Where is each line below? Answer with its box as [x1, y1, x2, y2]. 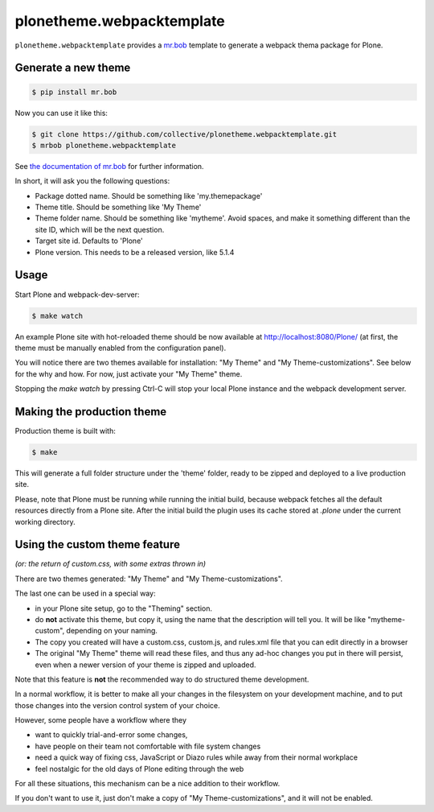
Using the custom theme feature [14, 538, 181, 551]
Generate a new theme [14, 61, 131, 75]
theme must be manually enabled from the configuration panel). [14, 343, 227, 352]
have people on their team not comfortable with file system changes [35, 741, 261, 751]
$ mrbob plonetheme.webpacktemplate [31, 141, 177, 150]
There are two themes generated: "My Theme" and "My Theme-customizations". [14, 574, 283, 583]
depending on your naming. [66, 626, 158, 636]
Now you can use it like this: [14, 108, 108, 117]
